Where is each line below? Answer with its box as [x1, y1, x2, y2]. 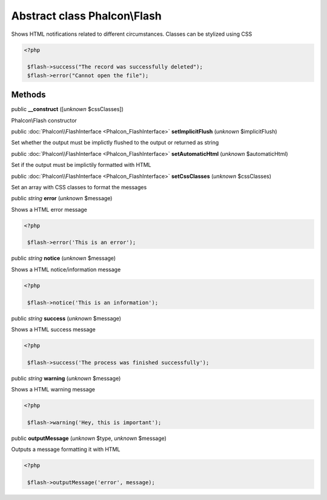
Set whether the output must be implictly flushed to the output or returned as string [11, 139, 219, 146]
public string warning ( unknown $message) [11, 374, 121, 382]
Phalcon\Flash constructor [11, 117, 77, 124]
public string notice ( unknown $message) [11, 255, 116, 262]
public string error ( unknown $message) [11, 195, 113, 202]
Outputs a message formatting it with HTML [11, 446, 121, 453]
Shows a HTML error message [11, 206, 88, 213]
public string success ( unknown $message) [11, 314, 121, 322]
